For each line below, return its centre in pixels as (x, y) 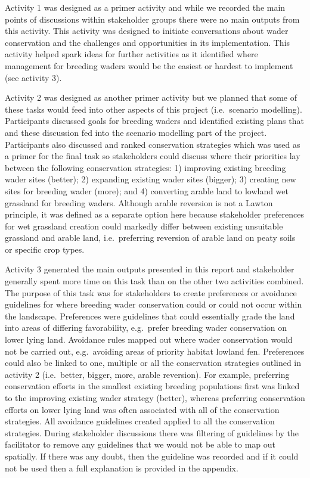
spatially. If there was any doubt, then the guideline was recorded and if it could (152, 456)
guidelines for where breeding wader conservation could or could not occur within (154, 304)
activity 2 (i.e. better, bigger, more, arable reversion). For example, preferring (147, 374)
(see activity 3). (33, 77)
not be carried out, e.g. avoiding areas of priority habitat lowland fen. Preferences (155, 351)
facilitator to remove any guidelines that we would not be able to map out (140, 444)
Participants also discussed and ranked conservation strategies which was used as (153, 144)
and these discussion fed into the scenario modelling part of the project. (136, 132)
